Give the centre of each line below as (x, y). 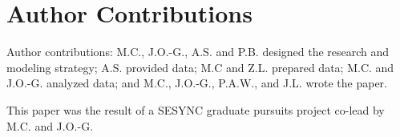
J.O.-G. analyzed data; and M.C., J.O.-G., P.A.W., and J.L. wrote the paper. (197, 83)
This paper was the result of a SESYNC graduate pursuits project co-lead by (196, 109)
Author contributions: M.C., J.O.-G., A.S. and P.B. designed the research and (198, 52)
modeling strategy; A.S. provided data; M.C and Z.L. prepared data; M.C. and (200, 67)
